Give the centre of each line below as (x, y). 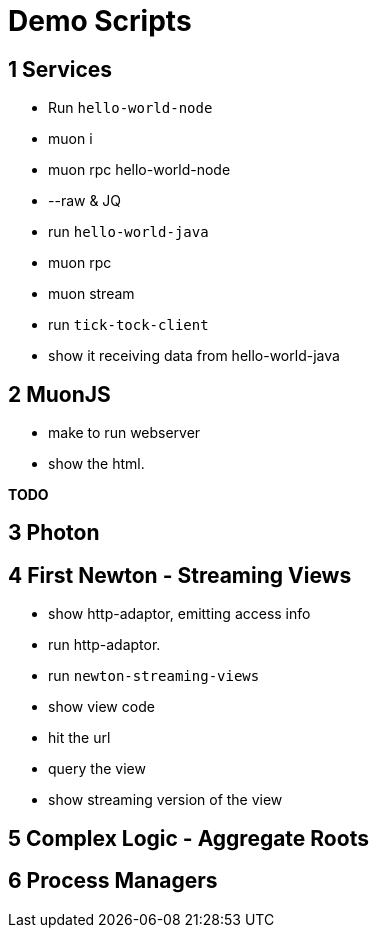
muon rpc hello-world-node (139, 170)
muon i (70, 139)
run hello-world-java (128, 232)
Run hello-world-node (130, 108)
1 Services (60, 69)
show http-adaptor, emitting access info (179, 614)
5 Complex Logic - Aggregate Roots (188, 838)
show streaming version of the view (165, 800)
